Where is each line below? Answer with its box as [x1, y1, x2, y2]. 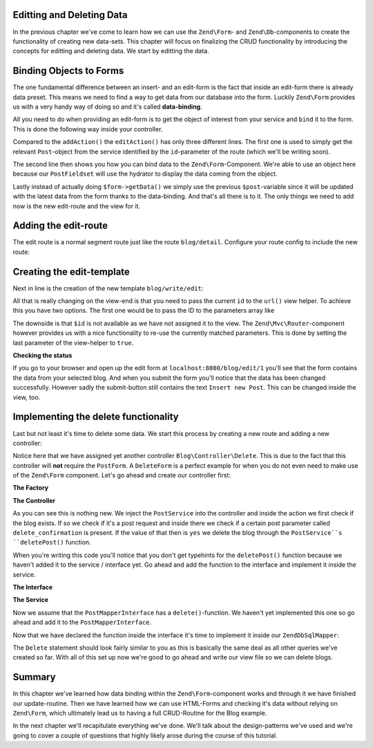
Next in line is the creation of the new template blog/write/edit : [12, 284, 204, 292]
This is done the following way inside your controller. [12, 125, 163, 133]
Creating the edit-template [12, 266, 131, 277]
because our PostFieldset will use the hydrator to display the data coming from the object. [12, 170, 278, 178]
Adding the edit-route [12, 220, 108, 232]
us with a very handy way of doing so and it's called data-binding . [12, 102, 203, 111]
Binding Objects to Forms [12, 65, 124, 77]
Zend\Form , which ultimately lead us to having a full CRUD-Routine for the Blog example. [12, 709, 267, 718]
